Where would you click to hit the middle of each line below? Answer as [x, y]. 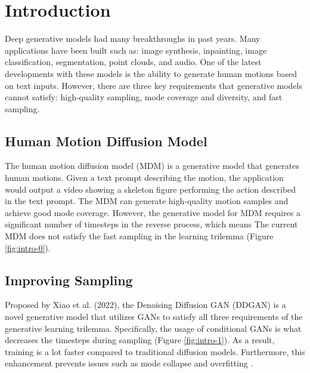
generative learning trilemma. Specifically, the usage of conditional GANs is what [153, 328]
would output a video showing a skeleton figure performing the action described [151, 189]
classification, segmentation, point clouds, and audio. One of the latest [133, 62]
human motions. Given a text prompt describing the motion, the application [144, 178]
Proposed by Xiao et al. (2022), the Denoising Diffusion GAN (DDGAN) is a [145, 305]
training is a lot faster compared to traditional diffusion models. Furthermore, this [155, 351]
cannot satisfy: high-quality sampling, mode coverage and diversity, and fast [144, 97]
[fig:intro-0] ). [28, 247]
